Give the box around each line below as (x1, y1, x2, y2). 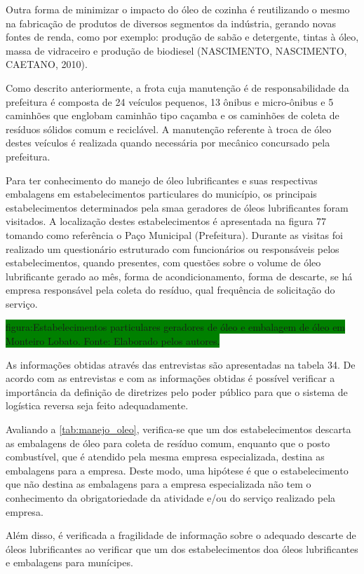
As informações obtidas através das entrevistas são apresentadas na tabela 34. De (6, 357, 356, 371)
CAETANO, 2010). (6, 57, 88, 71)
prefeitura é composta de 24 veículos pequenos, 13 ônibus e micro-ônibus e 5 (6, 94, 334, 109)
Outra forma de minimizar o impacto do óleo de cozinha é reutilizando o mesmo (6, 2, 350, 16)
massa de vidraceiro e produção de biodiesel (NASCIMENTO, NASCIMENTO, (6, 43, 347, 57)
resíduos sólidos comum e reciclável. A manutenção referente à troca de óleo (6, 121, 332, 136)
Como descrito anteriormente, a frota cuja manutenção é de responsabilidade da (6, 80, 349, 95)
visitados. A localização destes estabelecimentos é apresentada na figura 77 (6, 214, 327, 228)
